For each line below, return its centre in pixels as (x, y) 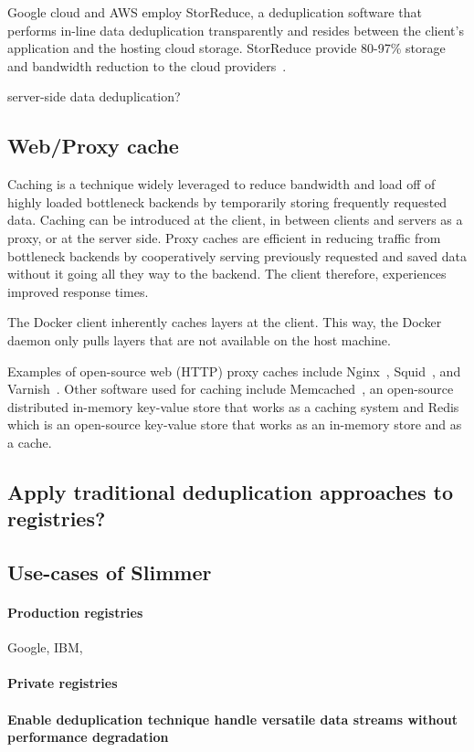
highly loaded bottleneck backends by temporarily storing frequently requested (227, 201)
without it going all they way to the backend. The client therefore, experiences (227, 274)
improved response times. (78, 291)
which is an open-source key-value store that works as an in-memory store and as (235, 424)
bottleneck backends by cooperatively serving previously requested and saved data (237, 255)
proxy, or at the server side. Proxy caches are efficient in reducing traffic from (224, 237)
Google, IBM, (45, 647)
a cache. (30, 442)
